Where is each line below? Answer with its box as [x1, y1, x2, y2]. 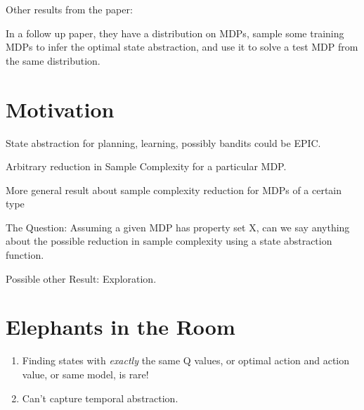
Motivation [6, 94, 115, 123]
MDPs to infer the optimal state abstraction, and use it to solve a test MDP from [6, 39, 358, 54]
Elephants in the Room [6, 312, 235, 341]
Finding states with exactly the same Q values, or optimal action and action [22, 353, 350, 368]
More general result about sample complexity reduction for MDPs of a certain [6, 182, 342, 197]
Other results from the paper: [6, 2, 133, 16]
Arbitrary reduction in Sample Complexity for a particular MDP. [6, 159, 287, 174]
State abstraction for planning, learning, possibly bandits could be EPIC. [6, 135, 321, 150]
